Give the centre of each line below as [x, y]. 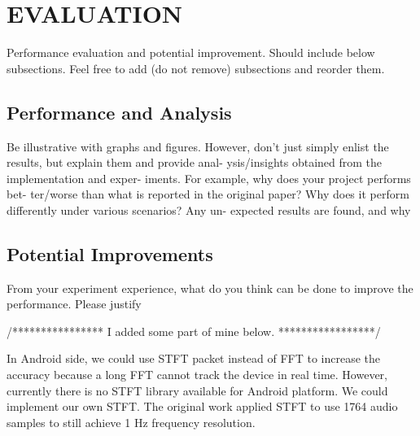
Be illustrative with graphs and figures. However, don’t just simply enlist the [198, 146]
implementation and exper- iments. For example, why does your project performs [209, 178]
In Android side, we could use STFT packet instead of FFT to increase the [194, 358]
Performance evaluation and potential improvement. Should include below [191, 52]
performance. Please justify [74, 304]
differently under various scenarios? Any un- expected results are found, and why [209, 209]
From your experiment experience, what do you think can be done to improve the [210, 288]
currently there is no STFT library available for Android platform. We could [197, 390]
